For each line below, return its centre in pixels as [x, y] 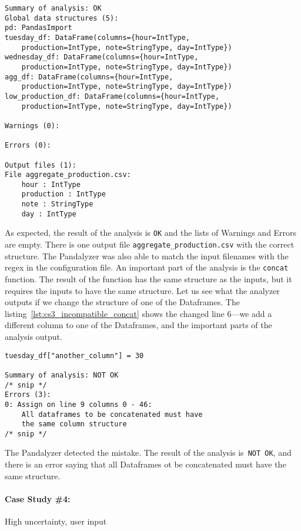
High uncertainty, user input [56, 521]
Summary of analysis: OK [53, 8]
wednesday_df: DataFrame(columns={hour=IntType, [102, 57]
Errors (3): [28, 395]
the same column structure [74, 424]
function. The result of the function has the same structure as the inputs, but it [148, 279]
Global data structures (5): [62, 18]
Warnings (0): [32, 126]
